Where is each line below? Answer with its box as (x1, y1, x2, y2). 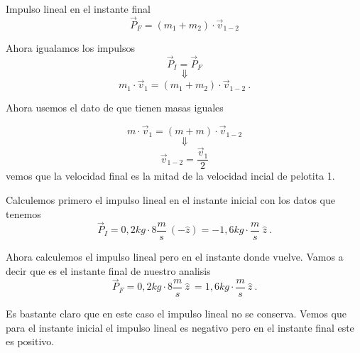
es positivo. (6, 334, 55, 349)
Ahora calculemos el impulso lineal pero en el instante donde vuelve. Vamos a (6, 249, 344, 264)
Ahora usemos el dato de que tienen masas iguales (6, 100, 224, 115)
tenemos (6, 206, 41, 221)
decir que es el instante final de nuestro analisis (6, 263, 211, 278)
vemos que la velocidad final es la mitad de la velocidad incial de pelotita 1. (6, 168, 335, 183)
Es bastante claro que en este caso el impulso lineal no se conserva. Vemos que (6, 305, 347, 320)
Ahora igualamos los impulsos (6, 40, 135, 55)
